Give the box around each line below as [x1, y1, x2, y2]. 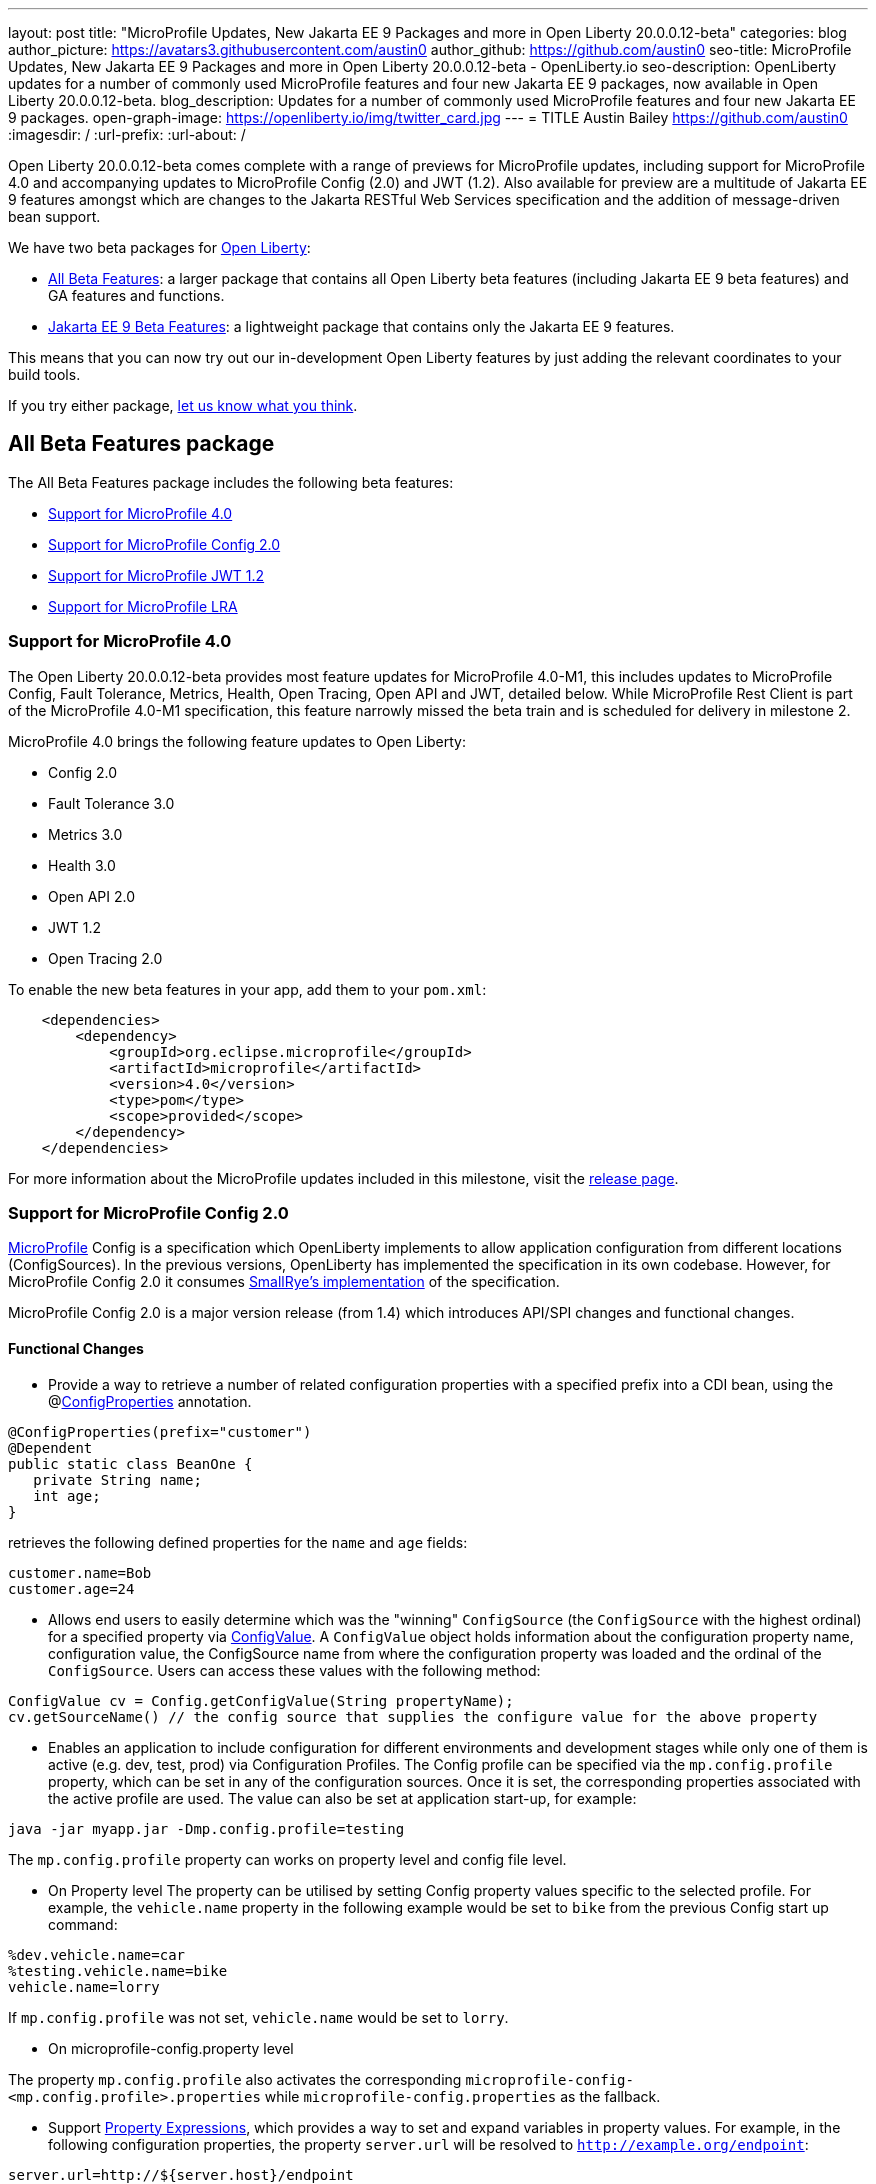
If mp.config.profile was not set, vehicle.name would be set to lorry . [8, 2008, 509, 2026]
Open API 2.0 [48, 887, 135, 905]
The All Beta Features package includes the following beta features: [8, 473, 454, 491]
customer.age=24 [8, 1580, 135, 1597]
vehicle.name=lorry [8, 1978, 160, 1995]
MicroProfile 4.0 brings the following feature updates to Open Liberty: [8, 732, 467, 750]
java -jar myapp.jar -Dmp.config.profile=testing [8, 1820, 405, 1837]
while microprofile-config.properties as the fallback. [264, 2087, 661, 2105]
